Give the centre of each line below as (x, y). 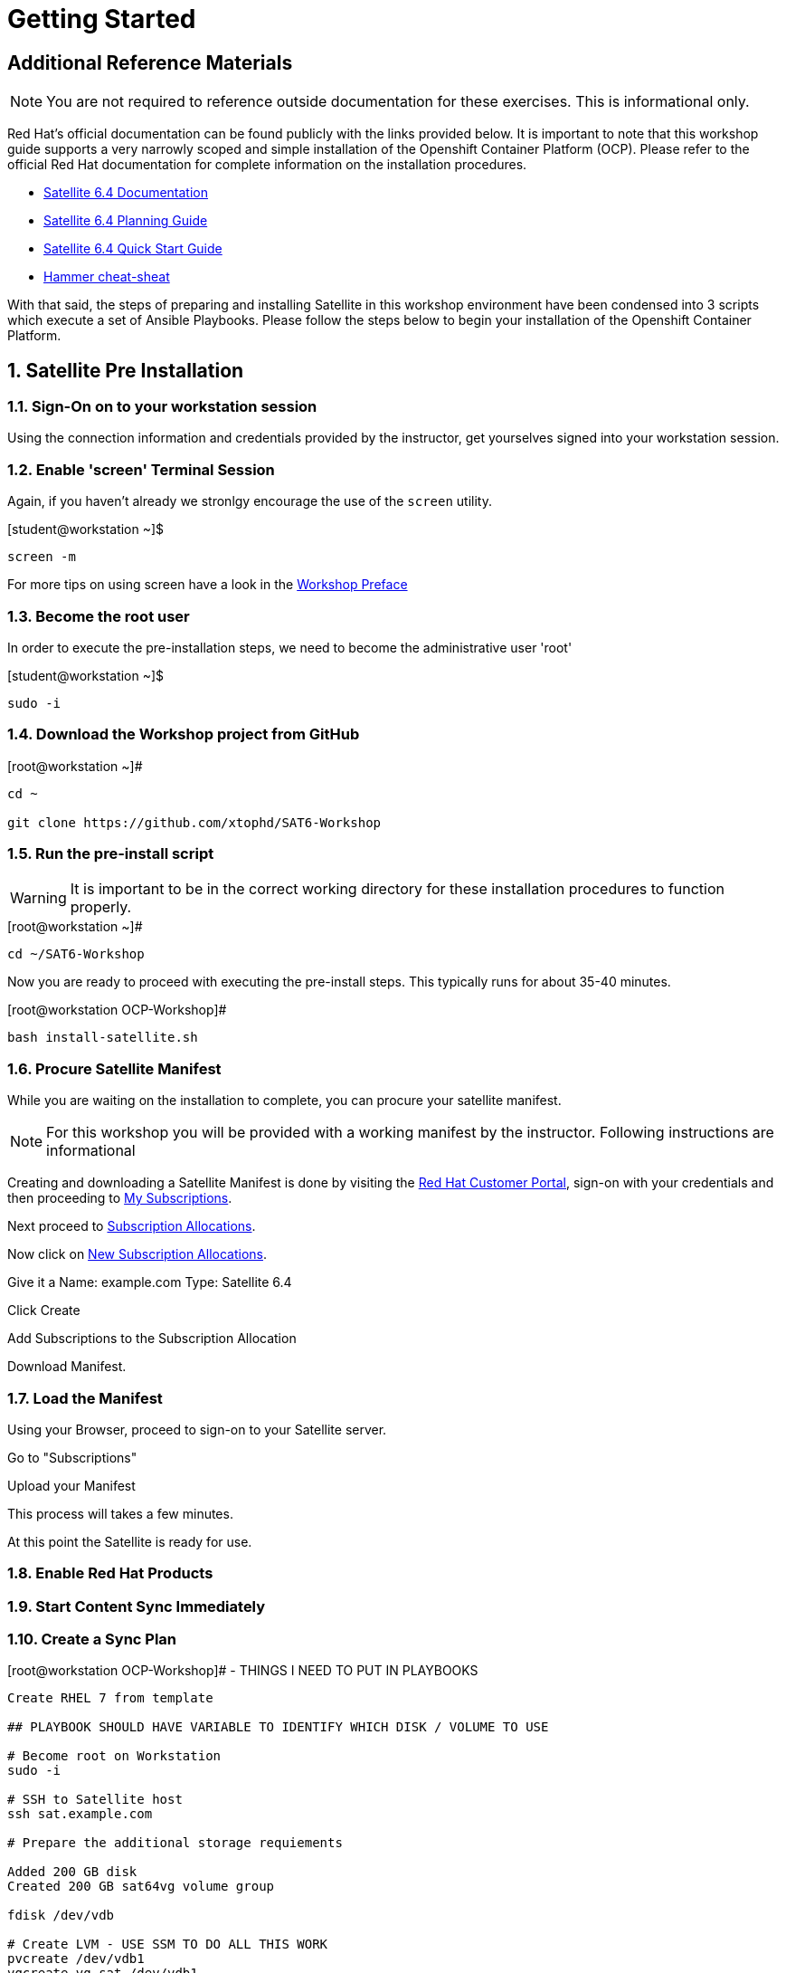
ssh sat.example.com (80, 1814)
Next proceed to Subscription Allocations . (132, 1226)
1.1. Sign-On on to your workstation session (162, 407)
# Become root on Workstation (114, 1756)
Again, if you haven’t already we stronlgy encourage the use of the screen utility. (250, 501)
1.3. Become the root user (99, 616)
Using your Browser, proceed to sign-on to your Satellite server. (197, 1429)
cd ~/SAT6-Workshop (76, 954)
